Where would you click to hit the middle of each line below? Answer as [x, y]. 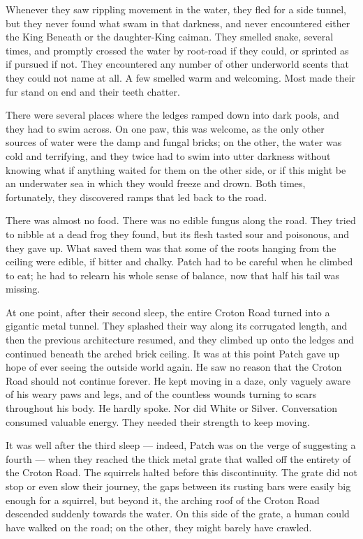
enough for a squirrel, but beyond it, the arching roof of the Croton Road [163, 500]
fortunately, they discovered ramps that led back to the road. [136, 197]
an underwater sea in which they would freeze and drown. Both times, [156, 183]
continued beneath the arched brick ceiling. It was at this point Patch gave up [173, 353]
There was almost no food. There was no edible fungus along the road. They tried [181, 220]
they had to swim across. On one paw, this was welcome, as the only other [165, 128]
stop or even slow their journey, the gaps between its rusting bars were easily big [178, 486]
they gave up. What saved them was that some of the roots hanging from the [171, 248]
